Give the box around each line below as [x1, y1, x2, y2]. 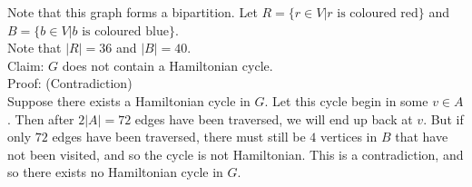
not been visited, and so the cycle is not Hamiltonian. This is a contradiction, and [7, 144, 464, 163]
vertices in [320, 127, 378, 146]
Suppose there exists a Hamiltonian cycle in [7, 91, 251, 110]
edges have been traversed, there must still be [52, 127, 306, 146]
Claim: [7, 55, 44, 74]
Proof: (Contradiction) [7, 74, 133, 93]
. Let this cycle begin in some [264, 91, 428, 110]
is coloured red [337, 7, 418, 20]
